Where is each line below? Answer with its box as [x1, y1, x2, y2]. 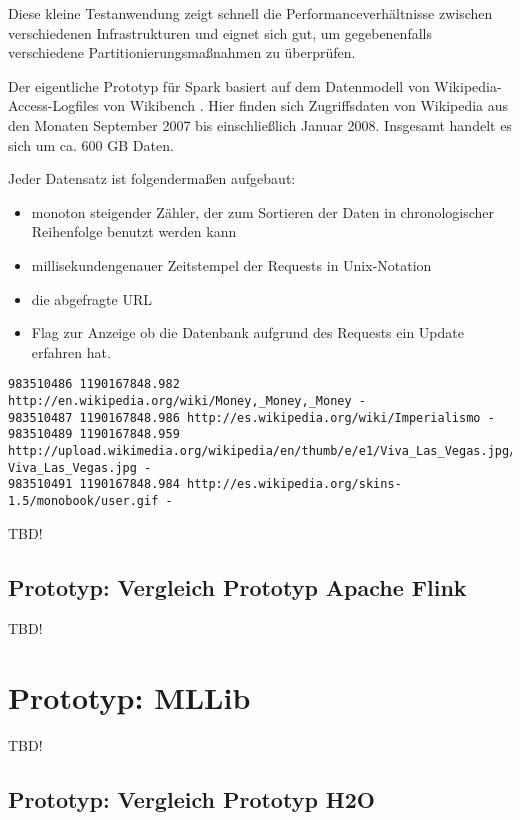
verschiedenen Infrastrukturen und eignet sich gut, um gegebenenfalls [8, 22, 432, 43]
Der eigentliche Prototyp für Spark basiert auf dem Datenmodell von [8, 75, 430, 96]
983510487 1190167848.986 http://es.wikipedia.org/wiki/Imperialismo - [8, 410, 495, 425]
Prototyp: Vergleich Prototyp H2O [8, 784, 375, 815]
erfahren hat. [31, 341, 111, 362]
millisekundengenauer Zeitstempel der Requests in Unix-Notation [31, 254, 432, 275]
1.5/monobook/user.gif [8, 493, 159, 508]
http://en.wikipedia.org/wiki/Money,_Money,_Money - [8, 393, 366, 408]
